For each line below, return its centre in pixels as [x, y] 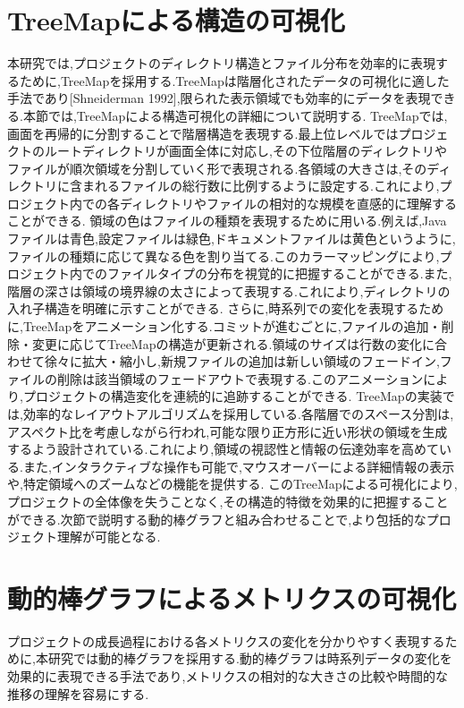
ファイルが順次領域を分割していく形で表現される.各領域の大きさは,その [217, 168]
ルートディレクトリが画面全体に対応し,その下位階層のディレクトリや [245, 151]
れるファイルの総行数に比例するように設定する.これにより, [267, 186]
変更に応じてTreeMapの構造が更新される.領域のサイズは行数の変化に [233, 343]
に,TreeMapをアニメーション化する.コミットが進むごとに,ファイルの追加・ [224, 326]
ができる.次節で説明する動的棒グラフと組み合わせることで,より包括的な [217, 519]
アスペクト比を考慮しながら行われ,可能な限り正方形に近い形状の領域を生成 [228, 431]
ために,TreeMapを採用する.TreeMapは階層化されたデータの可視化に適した [234, 80]
